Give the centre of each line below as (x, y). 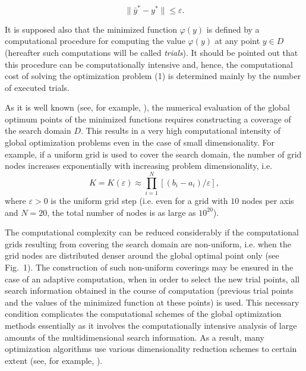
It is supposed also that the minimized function (91, 29)
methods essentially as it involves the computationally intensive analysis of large (151, 325)
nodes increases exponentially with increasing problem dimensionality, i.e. (139, 166)
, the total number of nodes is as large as (122, 212)
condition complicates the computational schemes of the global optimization (143, 314)
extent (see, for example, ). (54, 360)
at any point (237, 41)
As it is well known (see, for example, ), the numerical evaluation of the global (147, 107)
